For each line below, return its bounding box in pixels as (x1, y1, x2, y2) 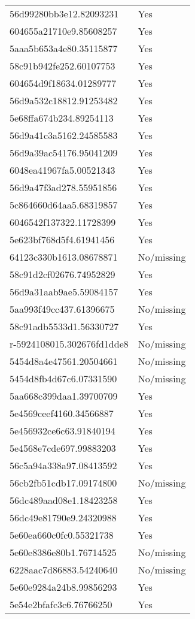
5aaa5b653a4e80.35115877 (10, 41, 118, 55)
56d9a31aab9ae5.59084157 (10, 285, 118, 298)
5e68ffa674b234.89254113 (10, 111, 114, 125)
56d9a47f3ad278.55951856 (10, 180, 117, 194)
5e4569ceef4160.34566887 (10, 406, 114, 420)
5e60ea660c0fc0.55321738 (10, 528, 114, 542)
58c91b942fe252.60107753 (10, 59, 115, 73)
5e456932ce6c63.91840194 (10, 424, 115, 437)
